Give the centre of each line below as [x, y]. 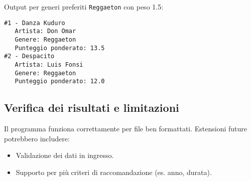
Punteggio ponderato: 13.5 [60, 48]
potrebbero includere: [37, 138]
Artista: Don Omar [45, 31]
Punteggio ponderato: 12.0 [60, 81]
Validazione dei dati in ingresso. [65, 155]
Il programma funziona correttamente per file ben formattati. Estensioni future [126, 129]
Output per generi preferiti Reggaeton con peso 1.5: [84, 7]
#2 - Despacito [29, 56]
